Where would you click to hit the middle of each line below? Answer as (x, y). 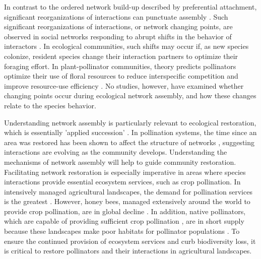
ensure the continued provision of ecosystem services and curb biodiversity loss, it (130, 241)
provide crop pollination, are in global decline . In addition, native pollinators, (125, 211)
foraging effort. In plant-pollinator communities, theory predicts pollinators (120, 66)
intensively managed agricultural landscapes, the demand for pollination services (128, 191)
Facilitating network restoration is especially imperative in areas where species (125, 172)
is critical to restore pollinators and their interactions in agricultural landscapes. (128, 251)
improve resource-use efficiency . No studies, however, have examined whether (124, 85)
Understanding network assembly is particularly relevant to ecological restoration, (130, 122)
